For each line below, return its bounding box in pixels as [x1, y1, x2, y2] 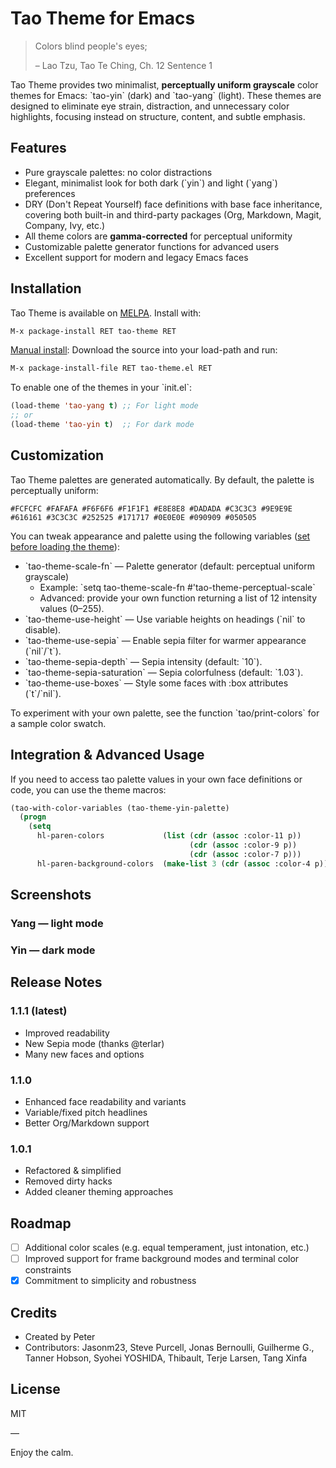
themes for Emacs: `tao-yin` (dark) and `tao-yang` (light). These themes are [10, 89, 322, 101]
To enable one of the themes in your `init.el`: [10, 382, 193, 394]
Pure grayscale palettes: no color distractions [24, 166, 213, 178]
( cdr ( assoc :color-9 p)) [189, 840, 298, 851]
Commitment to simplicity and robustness [24, 1275, 197, 1287]
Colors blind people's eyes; [34, 40, 148, 52]
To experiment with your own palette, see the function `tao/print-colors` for [10, 707, 320, 719]
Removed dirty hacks [24, 1175, 113, 1187]
